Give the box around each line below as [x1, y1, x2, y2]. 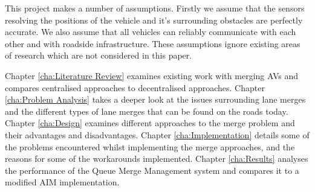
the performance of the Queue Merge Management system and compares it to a [5, 164, 299, 176]
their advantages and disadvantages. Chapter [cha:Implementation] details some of [5, 128, 310, 141]
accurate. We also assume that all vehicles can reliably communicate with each [5, 25, 296, 38]
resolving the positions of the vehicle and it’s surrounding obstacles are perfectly [5, 13, 303, 26]
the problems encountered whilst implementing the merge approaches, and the [5, 140, 295, 153]
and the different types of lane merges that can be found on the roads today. [5, 104, 288, 117]
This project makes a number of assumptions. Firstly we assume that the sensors [5, 2, 305, 14]
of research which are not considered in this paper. [5, 49, 192, 62]
